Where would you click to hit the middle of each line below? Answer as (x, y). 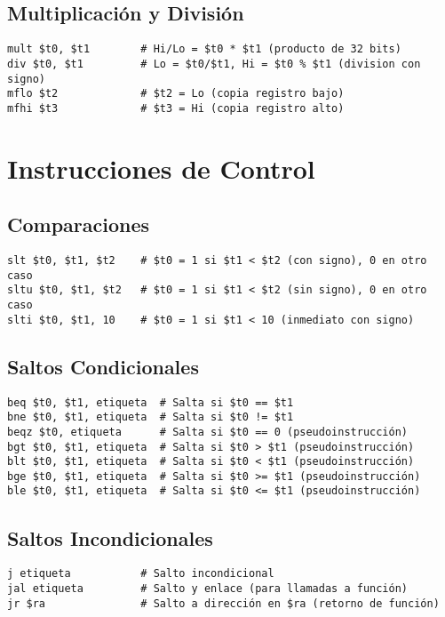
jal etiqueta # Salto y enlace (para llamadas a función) (208, 589)
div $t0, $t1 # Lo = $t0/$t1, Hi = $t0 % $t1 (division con (214, 64)
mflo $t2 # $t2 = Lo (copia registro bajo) (176, 94)
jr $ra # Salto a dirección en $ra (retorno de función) (223, 603)
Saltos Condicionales (103, 366)
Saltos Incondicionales (110, 537)
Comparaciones (79, 224)
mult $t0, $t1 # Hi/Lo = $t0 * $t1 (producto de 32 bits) (204, 49)
